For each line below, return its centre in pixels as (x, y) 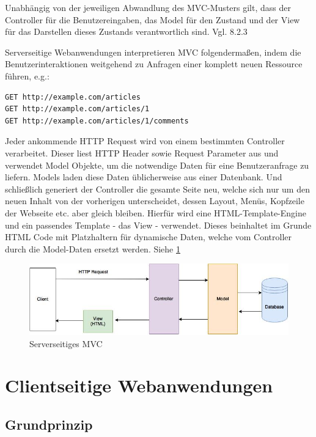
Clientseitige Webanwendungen (139, 385)
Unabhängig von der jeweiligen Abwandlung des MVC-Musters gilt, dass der (148, 7)
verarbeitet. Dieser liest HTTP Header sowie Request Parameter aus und (142, 152)
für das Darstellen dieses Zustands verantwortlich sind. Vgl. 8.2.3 (126, 31)
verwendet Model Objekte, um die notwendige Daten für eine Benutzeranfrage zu (157, 165)
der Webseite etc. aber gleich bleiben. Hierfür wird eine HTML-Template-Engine (156, 212)
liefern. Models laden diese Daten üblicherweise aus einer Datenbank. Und (144, 177)
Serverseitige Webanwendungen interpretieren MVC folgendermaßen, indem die (153, 52)
